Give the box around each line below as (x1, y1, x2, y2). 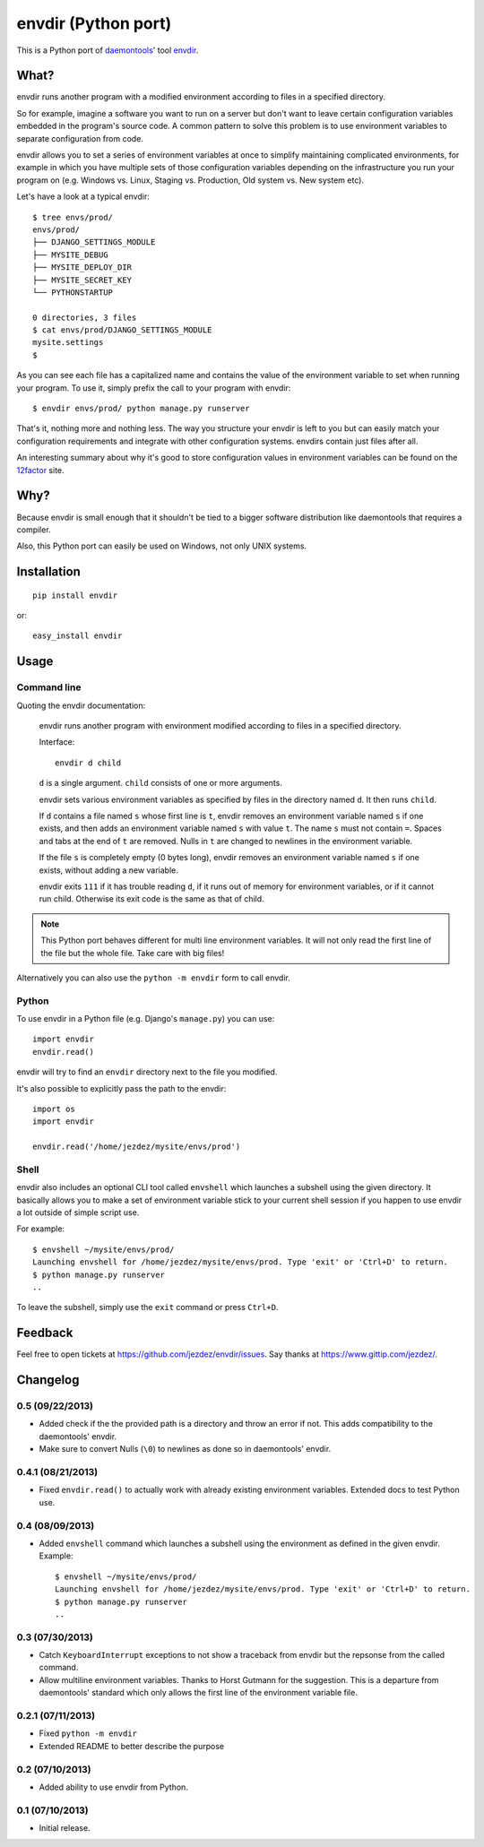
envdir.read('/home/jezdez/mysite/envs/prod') (32, 1142, 241, 1152)
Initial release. (39, 1823, 91, 1834)
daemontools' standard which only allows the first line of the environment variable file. (39, 1687, 358, 1698)
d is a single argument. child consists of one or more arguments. (39, 778, 282, 789)
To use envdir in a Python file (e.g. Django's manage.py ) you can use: (16, 1014, 275, 1024)
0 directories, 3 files (32, 312, 137, 323)
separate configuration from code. (16, 133, 143, 143)
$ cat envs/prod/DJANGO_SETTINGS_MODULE (32, 325, 212, 335)
